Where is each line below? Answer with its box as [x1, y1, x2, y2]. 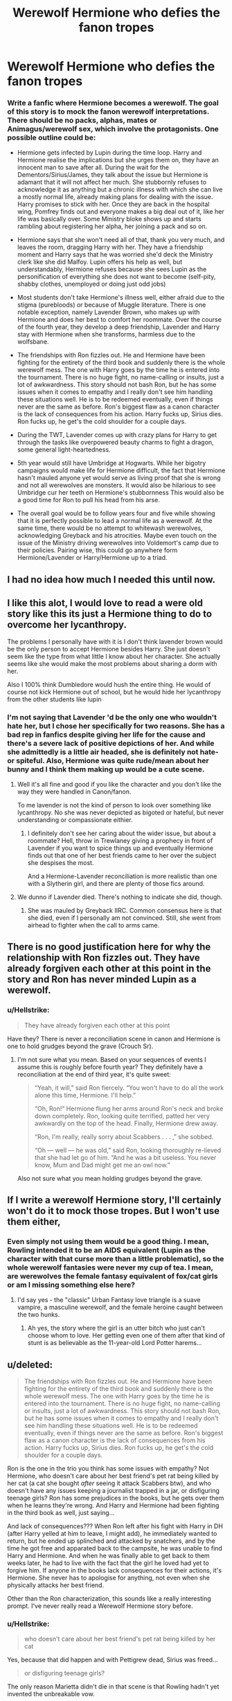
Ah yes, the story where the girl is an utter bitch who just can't [27, 1324, 206, 1333]
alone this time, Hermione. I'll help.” [34, 1091, 136, 1099]
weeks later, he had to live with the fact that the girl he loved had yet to [7, 1559, 209, 1567]
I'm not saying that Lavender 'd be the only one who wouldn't [7, 712, 217, 722]
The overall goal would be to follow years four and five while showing [17, 509, 215, 518]
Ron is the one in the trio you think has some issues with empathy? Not [7, 1464, 209, 1473]
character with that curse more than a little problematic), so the [7, 1254, 224, 1263]
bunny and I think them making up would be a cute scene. [7, 764, 205, 774]
